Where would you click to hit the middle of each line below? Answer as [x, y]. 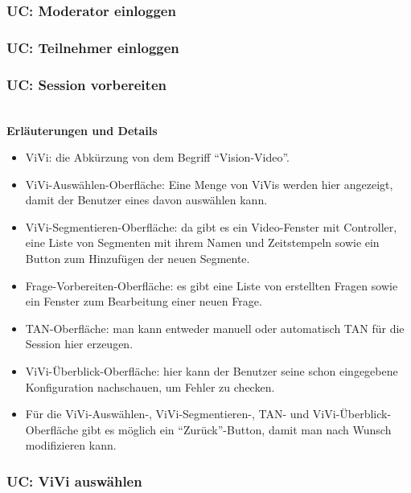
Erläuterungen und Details [82, 130]
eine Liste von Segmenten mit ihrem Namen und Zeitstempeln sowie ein [202, 242]
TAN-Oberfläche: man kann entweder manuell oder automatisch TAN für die [215, 328]
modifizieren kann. [71, 445]
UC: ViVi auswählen [74, 481]
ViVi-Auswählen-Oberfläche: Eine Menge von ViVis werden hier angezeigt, [209, 184]
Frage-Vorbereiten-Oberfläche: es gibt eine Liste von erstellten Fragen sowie [212, 285]
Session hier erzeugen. [79, 344]
